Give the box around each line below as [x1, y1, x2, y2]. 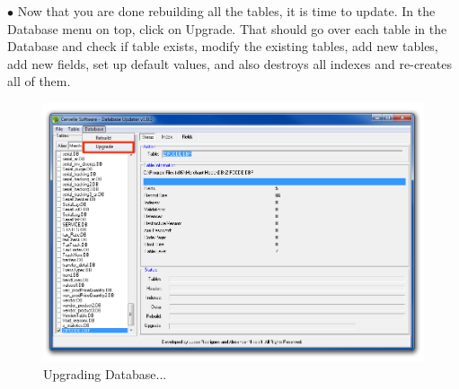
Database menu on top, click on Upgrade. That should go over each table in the [7, 19, 447, 38]
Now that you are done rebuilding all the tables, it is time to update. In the [17, 2, 436, 20]
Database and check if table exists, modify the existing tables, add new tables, [7, 37, 438, 56]
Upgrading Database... [43, 365, 167, 384]
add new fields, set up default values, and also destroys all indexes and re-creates [7, 54, 452, 73]
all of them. [7, 72, 71, 91]
